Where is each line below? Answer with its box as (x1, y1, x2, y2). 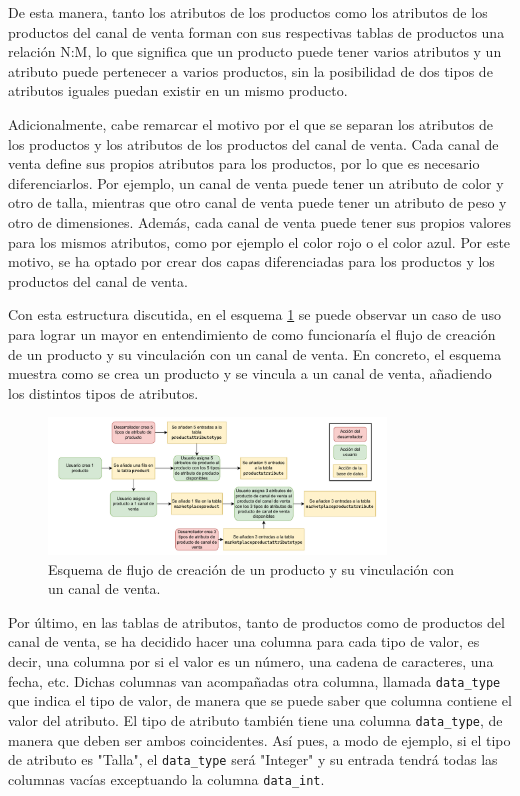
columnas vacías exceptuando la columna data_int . (8, 768, 325, 789)
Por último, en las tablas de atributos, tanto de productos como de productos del (8, 611, 505, 632)
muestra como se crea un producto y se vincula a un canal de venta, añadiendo (8, 363, 492, 384)
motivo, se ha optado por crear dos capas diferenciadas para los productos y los (8, 251, 495, 272)
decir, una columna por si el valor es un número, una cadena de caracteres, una (8, 651, 494, 672)
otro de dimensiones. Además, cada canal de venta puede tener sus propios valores (8, 211, 512, 232)
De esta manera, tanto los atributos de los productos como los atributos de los (8, 2, 488, 22)
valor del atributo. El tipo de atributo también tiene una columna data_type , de (8, 709, 503, 730)
